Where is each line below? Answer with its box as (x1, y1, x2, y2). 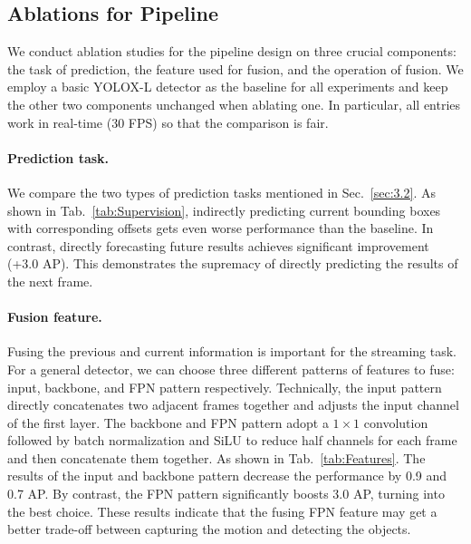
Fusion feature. (7, 307, 102, 326)
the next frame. (7, 271, 93, 290)
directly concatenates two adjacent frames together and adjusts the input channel (7, 395, 459, 414)
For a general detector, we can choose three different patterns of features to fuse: (7, 359, 455, 378)
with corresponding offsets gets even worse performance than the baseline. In (7, 219, 434, 238)
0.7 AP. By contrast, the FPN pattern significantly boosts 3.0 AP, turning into (7, 484, 445, 503)
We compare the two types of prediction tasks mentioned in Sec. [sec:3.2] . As (7, 182, 436, 201)
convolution (363, 413, 428, 432)
